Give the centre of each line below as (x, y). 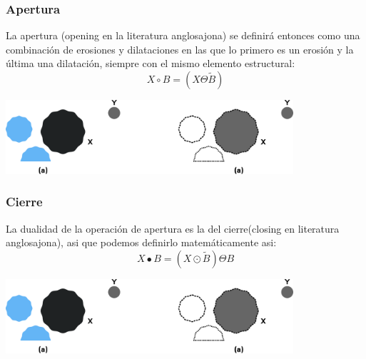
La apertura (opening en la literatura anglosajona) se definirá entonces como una (183, 35)
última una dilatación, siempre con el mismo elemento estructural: (151, 63)
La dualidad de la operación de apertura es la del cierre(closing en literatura (173, 228)
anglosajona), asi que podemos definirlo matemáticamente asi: (141, 242)
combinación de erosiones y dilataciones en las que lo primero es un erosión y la (180, 49)
